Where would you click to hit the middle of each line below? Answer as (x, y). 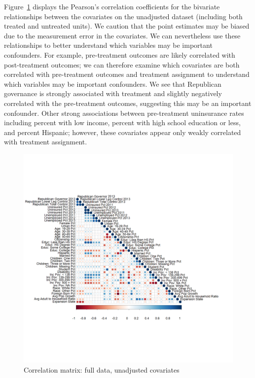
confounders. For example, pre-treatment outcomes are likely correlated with (120, 54)
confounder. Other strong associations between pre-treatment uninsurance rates (124, 113)
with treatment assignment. (46, 142)
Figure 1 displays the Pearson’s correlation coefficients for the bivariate (112, 6)
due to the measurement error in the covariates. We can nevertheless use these (122, 35)
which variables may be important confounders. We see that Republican (113, 84)
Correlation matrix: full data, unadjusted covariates (102, 369)
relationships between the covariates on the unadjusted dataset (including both (123, 16)
